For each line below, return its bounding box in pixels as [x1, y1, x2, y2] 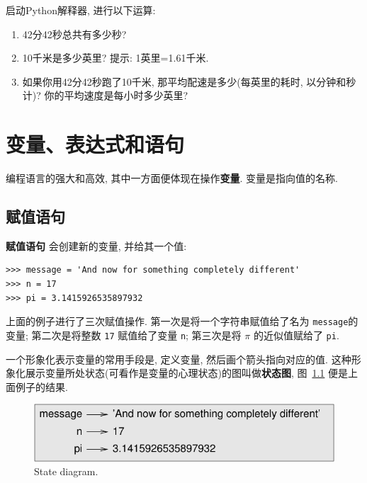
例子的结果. [15, 379, 68, 394]
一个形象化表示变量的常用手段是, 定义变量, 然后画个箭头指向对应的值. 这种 [6, 351, 351, 366]
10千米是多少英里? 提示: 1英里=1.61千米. [22, 50, 209, 65]
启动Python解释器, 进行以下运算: [6, 3, 156, 17]
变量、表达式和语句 [6, 130, 185, 159]
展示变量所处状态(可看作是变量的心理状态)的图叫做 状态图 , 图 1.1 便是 [25, 365, 349, 380]
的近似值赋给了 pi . [253, 327, 339, 342]
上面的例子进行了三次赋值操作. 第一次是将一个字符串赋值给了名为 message [6, 314, 349, 329]
